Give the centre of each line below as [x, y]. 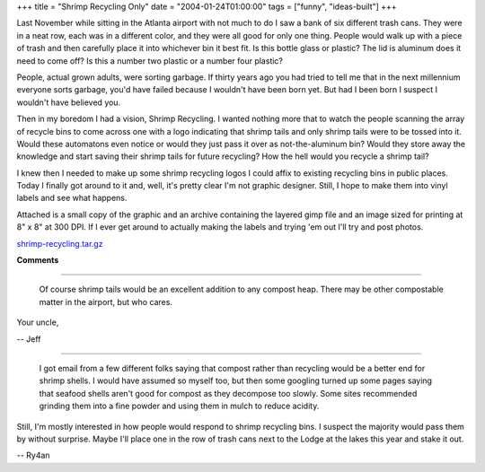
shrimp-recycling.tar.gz [60, 243]
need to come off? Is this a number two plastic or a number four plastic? [150, 61]
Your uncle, [38, 322]
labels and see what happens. [72, 198]
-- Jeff [29, 339]
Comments [38, 260]
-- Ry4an [33, 455]
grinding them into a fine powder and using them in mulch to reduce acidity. [179, 406]
